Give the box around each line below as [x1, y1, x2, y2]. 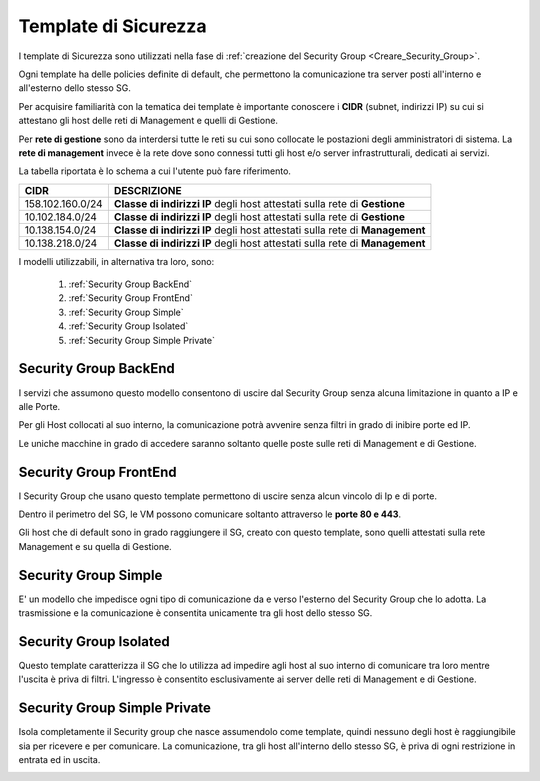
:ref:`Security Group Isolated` [68, 320, 189, 332]
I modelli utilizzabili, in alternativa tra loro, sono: [18, 255, 215, 267]
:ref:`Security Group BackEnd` [68, 278, 192, 290]
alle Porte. [18, 400, 61, 412]
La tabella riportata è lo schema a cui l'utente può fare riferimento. [18, 165, 292, 177]
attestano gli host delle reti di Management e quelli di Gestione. [18, 115, 279, 127]
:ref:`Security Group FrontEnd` [68, 292, 194, 304]
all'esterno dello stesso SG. [18, 82, 132, 94]
